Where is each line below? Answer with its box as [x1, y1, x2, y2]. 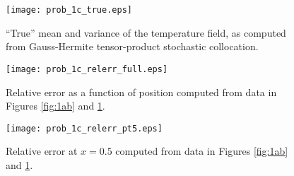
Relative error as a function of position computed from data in [6, 84, 277, 99]
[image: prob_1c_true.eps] [6, 5, 132, 15]
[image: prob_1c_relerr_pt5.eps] [6, 123, 163, 134]
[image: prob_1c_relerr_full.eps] [6, 64, 168, 74]
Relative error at [6, 143, 78, 158]
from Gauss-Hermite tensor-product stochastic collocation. [6, 39, 259, 54]
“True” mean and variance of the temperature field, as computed [6, 25, 286, 40]
